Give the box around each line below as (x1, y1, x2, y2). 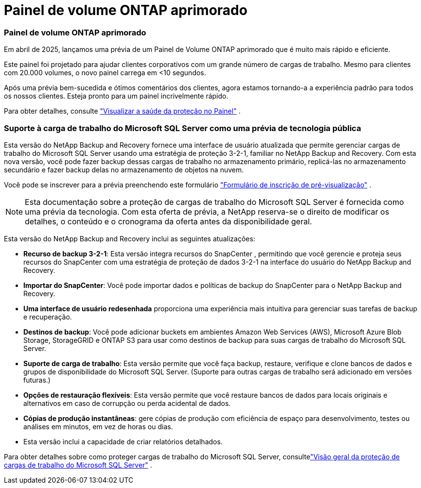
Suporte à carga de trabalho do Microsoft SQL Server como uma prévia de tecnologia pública (4, 123, 361, 133)
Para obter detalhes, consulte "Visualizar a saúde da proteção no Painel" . (4, 107, 241, 116)
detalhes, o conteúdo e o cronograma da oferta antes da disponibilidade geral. (25, 216, 312, 226)
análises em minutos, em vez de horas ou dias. (23, 422, 173, 431)
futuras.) (23, 375, 51, 384)
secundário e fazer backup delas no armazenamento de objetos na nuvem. (4, 165, 244, 174)
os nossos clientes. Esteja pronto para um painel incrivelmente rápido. (4, 92, 228, 101)
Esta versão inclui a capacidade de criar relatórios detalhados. (23, 437, 223, 446)
